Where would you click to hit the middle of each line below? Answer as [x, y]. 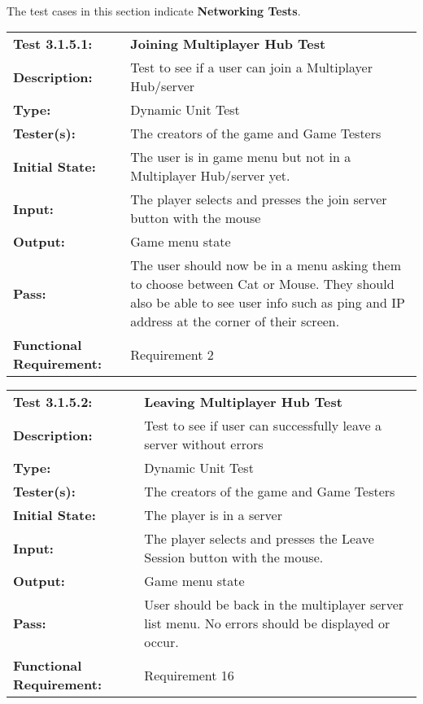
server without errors [204, 444]
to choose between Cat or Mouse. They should [262, 284]
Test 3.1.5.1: [53, 44]
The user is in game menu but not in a [241, 157]
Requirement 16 [189, 675]
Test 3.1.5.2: [53, 402]
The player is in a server [213, 515]
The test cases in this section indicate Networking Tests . [154, 10]
